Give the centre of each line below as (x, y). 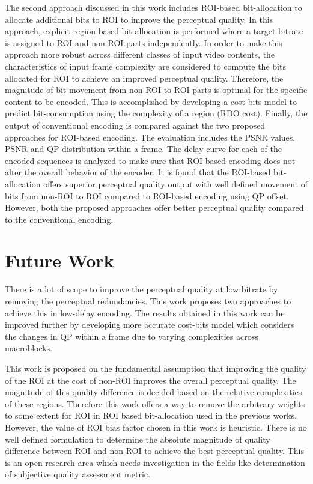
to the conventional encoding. (59, 219)
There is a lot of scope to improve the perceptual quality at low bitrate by (141, 289)
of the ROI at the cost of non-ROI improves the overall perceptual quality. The (150, 380)
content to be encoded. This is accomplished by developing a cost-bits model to (151, 101)
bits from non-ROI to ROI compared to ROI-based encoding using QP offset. (147, 195)
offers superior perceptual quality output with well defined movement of (175, 183)
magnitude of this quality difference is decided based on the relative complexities (153, 392)
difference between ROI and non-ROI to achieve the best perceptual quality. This (154, 451)
